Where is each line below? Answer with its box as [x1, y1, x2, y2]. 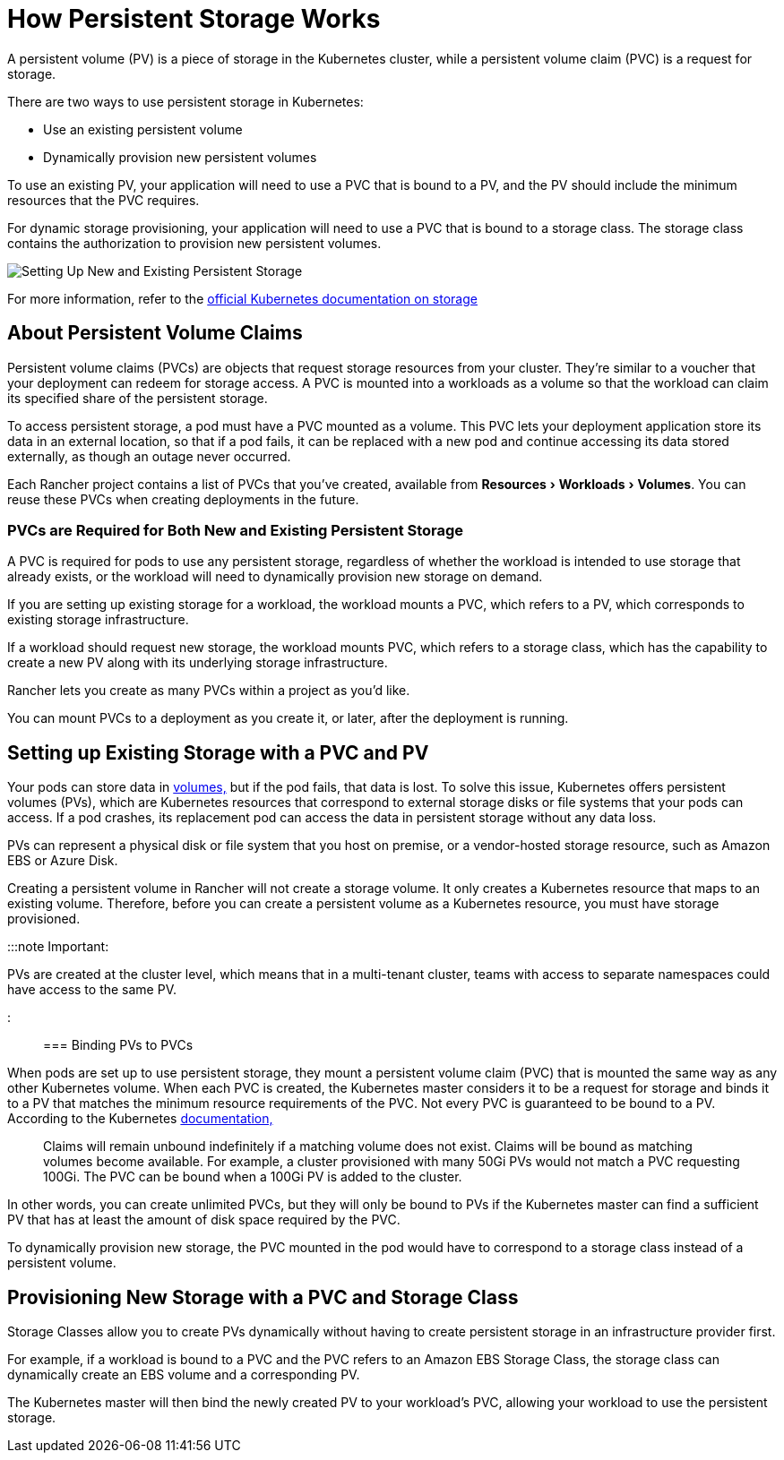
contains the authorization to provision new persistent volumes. [7, 235, 382, 251]
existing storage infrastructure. [7, 612, 189, 628]
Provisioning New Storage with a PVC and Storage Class [7, 1285, 519, 1309]
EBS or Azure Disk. [7, 853, 118, 869]
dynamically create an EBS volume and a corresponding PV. [7, 1367, 360, 1383]
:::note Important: [7, 939, 109, 955]
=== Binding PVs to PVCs [43, 1037, 194, 1053]
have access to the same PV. [7, 982, 177, 998]
